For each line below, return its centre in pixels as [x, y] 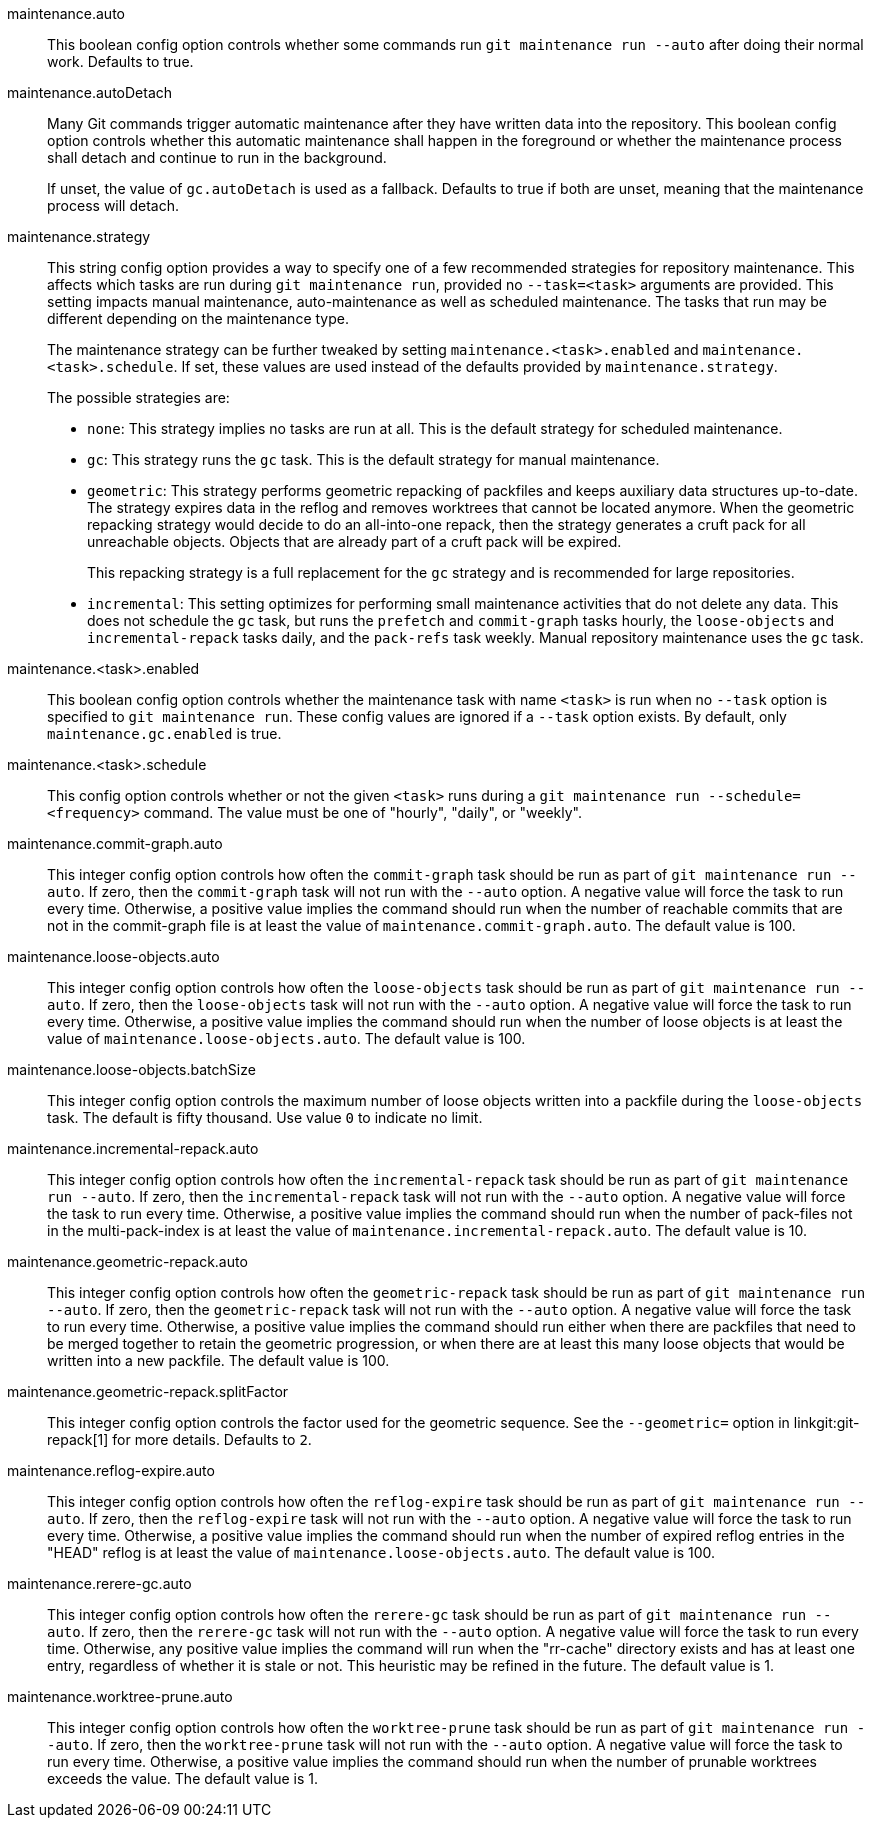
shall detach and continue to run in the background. [217, 157]
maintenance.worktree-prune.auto [120, 1696]
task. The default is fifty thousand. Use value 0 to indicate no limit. [265, 1117]
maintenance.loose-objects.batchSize [131, 1069]
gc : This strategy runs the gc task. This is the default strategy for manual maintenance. [373, 459]
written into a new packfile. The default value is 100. [218, 1360]
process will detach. [113, 205]
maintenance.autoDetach [90, 92]
